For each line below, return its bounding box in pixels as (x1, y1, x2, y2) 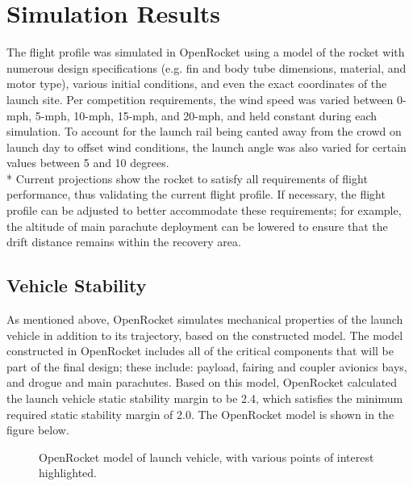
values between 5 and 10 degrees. (6, 154, 169, 171)
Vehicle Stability (6, 273, 147, 298)
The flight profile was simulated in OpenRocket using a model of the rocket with (6, 44, 405, 61)
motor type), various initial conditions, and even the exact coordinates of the (6, 75, 387, 92)
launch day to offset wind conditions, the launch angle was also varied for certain (6, 138, 407, 155)
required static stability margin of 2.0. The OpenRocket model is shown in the (6, 405, 394, 422)
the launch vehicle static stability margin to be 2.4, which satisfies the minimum (6, 390, 403, 407)
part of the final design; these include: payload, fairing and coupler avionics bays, (6, 358, 407, 375)
